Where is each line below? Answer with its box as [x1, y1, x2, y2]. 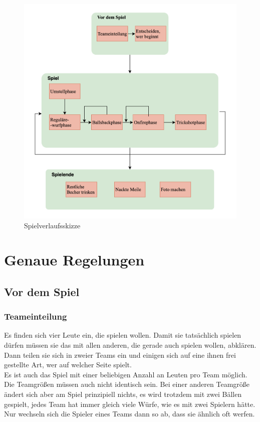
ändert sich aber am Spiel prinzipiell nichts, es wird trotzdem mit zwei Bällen [4, 389, 242, 399]
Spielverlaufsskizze [24, 220, 81, 230]
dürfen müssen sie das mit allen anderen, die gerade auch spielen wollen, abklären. [4, 340, 256, 350]
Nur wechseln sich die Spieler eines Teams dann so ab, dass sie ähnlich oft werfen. [4, 408, 255, 419]
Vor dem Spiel [4, 284, 80, 299]
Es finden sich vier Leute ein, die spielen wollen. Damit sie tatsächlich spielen [4, 330, 241, 340]
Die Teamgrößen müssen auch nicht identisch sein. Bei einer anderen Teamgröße [4, 379, 250, 389]
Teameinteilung [4, 310, 67, 323]
